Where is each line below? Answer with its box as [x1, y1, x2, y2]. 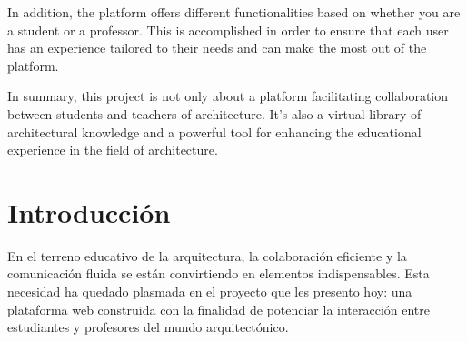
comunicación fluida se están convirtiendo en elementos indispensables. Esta [7, 264, 430, 283]
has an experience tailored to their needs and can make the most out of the [7, 38, 427, 57]
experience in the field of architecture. [7, 140, 218, 159]
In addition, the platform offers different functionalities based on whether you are [7, 3, 461, 21]
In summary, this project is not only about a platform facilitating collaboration [7, 86, 449, 106]
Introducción [7, 193, 171, 230]
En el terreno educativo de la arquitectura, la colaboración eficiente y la [7, 246, 407, 265]
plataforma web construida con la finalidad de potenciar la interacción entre [7, 299, 431, 318]
